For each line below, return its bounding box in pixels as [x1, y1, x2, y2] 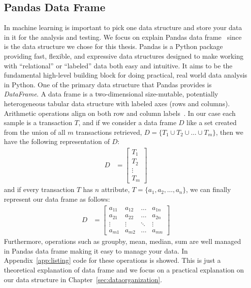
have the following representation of [4, 136, 110, 146]
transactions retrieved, [76, 127, 142, 137]
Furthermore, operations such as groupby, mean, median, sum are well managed [4, 236, 241, 246]
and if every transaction [4, 184, 75, 194]
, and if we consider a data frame [78, 117, 176, 128]
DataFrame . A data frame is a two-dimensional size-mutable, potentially [4, 89, 219, 99]
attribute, [101, 184, 130, 194]
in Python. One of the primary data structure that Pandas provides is [4, 79, 212, 89]
